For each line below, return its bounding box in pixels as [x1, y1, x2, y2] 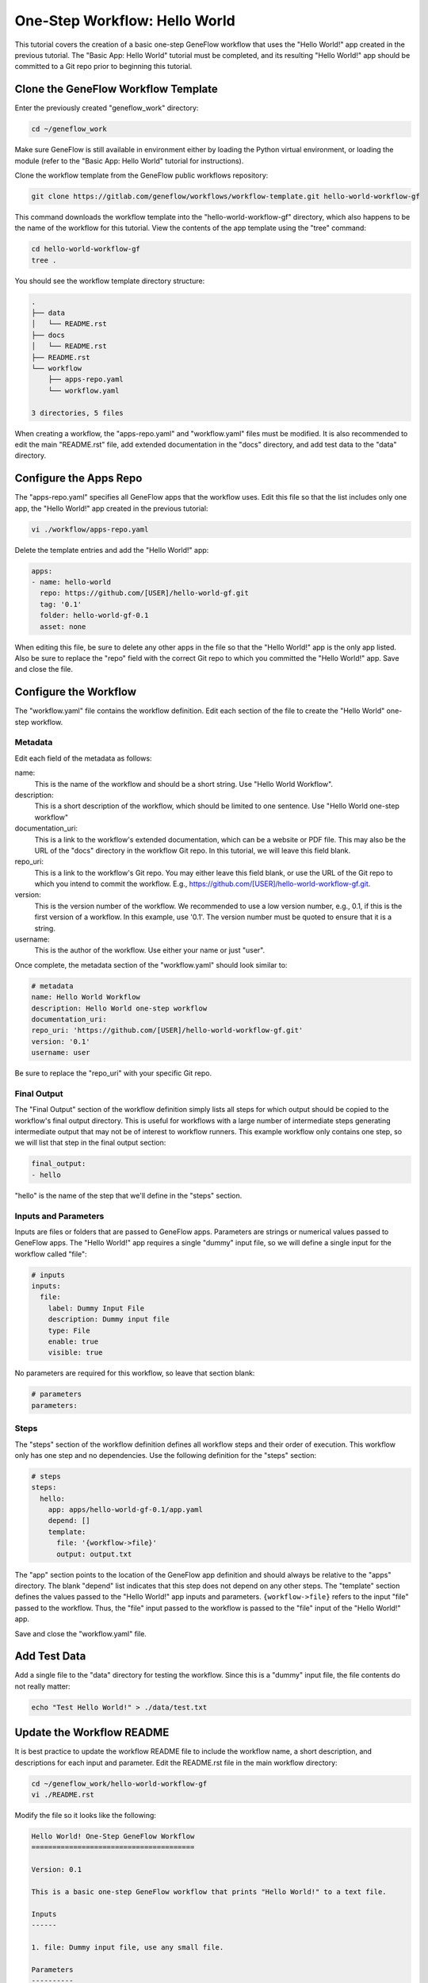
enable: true [48, 1337, 99, 1346]
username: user [31, 1048, 90, 1057]
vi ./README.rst [31, 1790, 95, 1800]
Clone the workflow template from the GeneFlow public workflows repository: [14, 171, 269, 180]
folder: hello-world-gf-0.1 [40, 611, 149, 620]
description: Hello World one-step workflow [31, 1003, 208, 1013]
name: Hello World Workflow [31, 992, 140, 1002]
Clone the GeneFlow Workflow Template [14, 82, 218, 96]
